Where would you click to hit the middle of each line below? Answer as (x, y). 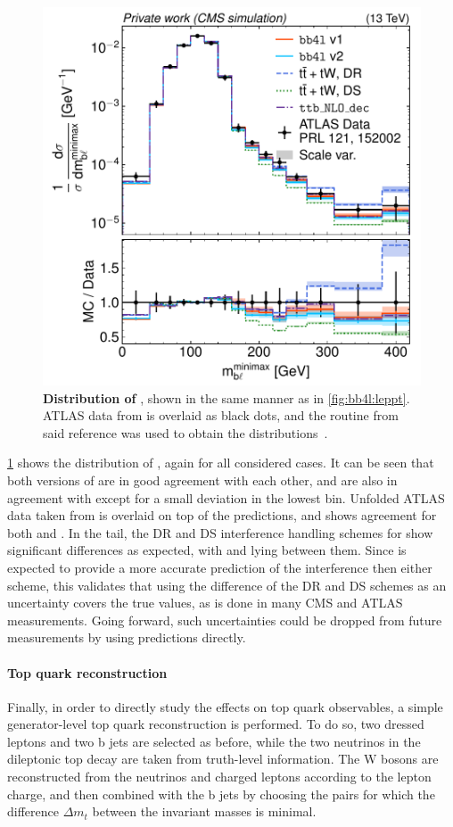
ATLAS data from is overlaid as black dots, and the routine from (221, 415)
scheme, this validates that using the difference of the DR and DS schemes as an (227, 585)
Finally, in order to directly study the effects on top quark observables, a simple (225, 706)
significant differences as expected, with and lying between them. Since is (207, 550)
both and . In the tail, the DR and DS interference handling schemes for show (220, 532)
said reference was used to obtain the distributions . (185, 432)
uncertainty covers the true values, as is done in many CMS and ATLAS (205, 603)
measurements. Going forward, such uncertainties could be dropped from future (225, 620)
